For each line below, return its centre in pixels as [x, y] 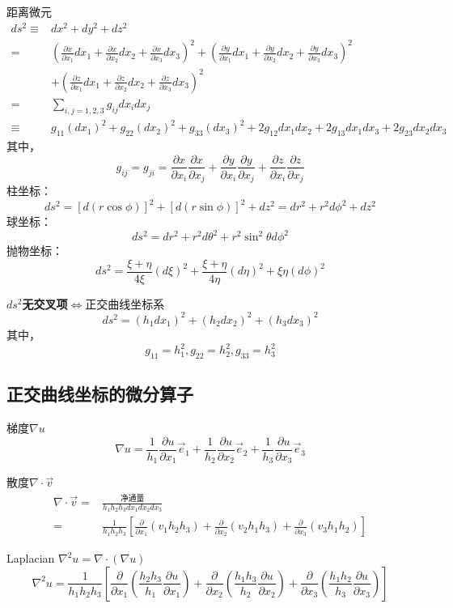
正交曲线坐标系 [125, 303]
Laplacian [31, 558]
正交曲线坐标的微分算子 [100, 394]
